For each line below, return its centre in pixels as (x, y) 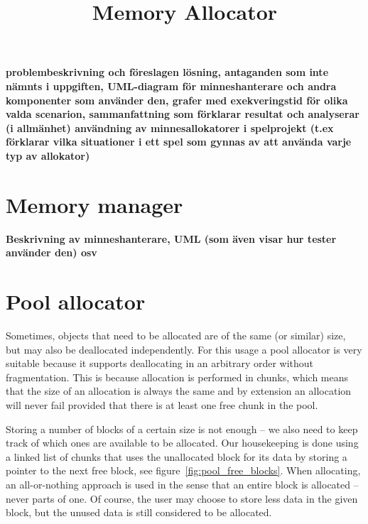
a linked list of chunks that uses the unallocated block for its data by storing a (177, 456)
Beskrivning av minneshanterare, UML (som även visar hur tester (171, 238)
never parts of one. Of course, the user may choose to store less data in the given (182, 498)
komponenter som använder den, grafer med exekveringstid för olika (177, 100)
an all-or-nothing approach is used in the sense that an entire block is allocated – (182, 484)
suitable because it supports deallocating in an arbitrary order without (160, 363)
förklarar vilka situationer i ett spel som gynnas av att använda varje (179, 142)
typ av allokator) (48, 155)
